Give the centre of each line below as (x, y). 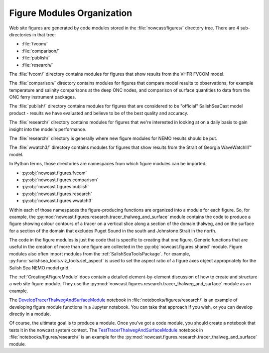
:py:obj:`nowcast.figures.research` (57, 194)
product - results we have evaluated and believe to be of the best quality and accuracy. (99, 113)
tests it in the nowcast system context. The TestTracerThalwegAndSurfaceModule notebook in (106, 330)
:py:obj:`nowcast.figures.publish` (55, 187)
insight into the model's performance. (48, 129)
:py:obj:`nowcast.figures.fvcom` (54, 173)
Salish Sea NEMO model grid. (39, 268)
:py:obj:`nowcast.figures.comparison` (60, 180)
